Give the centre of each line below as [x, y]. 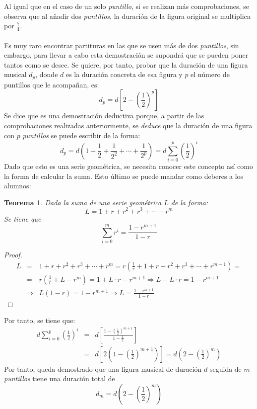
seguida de [225, 368]
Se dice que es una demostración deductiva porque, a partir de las [104, 116]
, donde [47, 74]
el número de [210, 74]
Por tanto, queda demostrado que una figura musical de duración [103, 368]
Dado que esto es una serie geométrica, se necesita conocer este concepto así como [128, 166]
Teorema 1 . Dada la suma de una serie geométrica [83, 202]
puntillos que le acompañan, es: [52, 84]
